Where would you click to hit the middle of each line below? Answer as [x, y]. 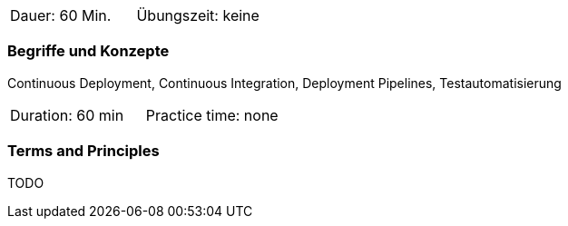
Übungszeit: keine [198, 15]
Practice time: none [212, 115]
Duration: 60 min [67, 115]
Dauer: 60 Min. [61, 15]
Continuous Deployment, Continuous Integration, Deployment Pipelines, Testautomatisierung [284, 83]
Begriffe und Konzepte [88, 51]
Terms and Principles [83, 151]
